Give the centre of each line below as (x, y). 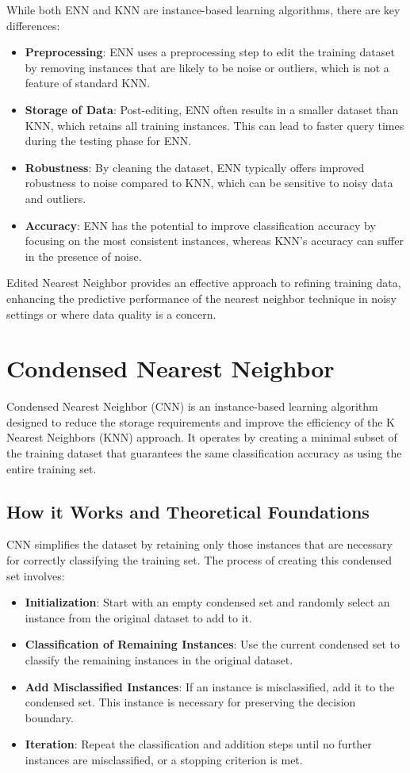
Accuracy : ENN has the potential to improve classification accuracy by (200, 225)
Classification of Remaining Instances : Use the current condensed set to (212, 644)
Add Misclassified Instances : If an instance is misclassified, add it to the (210, 686)
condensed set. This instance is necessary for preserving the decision (190, 702)
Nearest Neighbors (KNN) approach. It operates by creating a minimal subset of (202, 437)
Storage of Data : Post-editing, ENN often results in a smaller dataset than (212, 109)
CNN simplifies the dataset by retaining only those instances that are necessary (199, 544)
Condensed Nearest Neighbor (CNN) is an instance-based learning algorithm (192, 406)
